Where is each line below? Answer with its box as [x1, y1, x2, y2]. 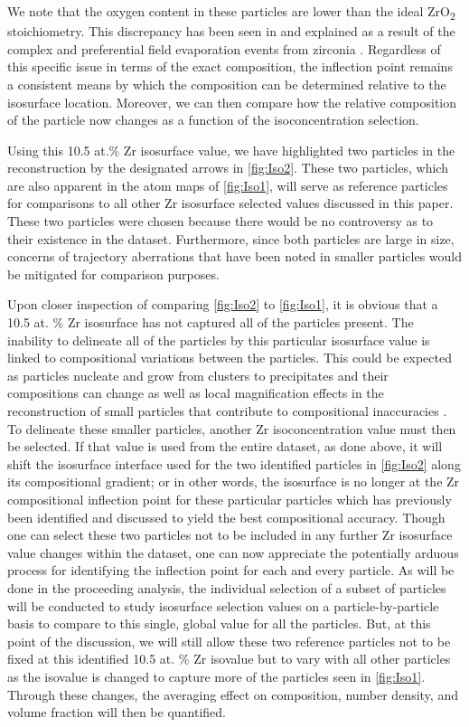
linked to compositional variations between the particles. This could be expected [7, 348, 452, 367]
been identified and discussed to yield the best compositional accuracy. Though [7, 507, 446, 526]
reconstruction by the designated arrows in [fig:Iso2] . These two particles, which [7, 158, 448, 177]
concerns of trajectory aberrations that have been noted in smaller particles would [7, 247, 463, 266]
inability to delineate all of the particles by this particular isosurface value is [7, 330, 430, 349]
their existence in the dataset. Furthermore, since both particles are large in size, [7, 229, 455, 248]
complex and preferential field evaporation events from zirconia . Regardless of [7, 39, 441, 58]
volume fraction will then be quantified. [7, 703, 226, 722]
